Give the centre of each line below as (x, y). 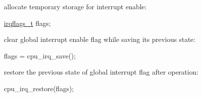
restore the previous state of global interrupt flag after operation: (101, 72)
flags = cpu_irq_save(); (40, 55)
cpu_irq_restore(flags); (39, 88)
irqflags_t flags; (27, 23)
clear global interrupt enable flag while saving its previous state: (100, 39)
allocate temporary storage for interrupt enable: (75, 6)
